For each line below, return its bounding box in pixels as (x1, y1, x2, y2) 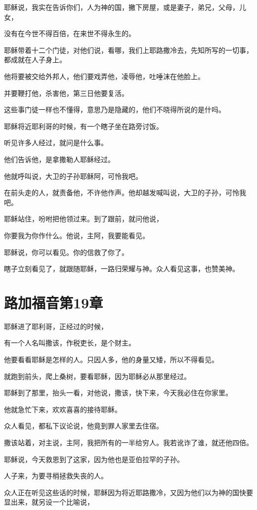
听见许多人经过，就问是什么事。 (4, 137, 108, 148)
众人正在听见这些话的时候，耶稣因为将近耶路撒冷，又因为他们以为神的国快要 (4, 487, 253, 497)
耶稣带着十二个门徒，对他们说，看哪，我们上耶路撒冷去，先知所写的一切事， (4, 44, 253, 55)
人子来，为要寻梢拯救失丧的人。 (4, 470, 108, 481)
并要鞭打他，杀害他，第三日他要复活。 (4, 87, 128, 98)
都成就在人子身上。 (4, 54, 66, 65)
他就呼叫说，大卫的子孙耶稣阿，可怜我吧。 (4, 170, 142, 181)
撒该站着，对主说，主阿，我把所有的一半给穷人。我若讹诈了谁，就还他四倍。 (4, 437, 253, 447)
